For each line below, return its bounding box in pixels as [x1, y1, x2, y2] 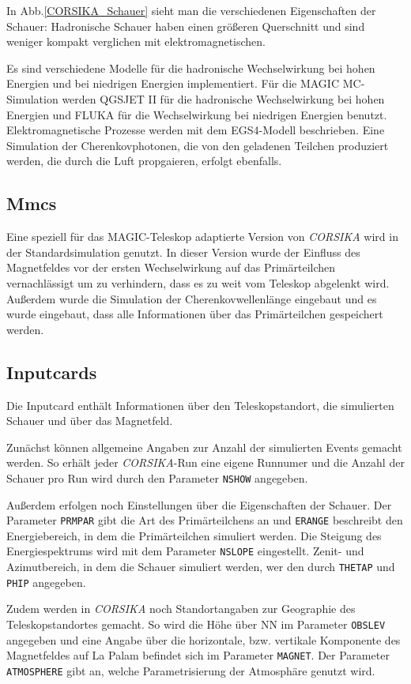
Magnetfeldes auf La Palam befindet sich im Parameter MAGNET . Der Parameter [6, 647, 390, 663]
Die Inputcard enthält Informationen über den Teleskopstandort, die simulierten [6, 396, 394, 413]
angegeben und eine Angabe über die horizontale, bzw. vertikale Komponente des [6, 631, 401, 648]
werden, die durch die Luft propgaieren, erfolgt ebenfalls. [6, 152, 282, 169]
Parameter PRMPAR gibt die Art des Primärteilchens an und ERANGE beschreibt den [6, 512, 403, 528]
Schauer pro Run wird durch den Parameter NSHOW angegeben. [6, 469, 308, 486]
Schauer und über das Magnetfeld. [6, 412, 173, 429]
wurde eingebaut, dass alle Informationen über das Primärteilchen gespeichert [6, 306, 383, 322]
